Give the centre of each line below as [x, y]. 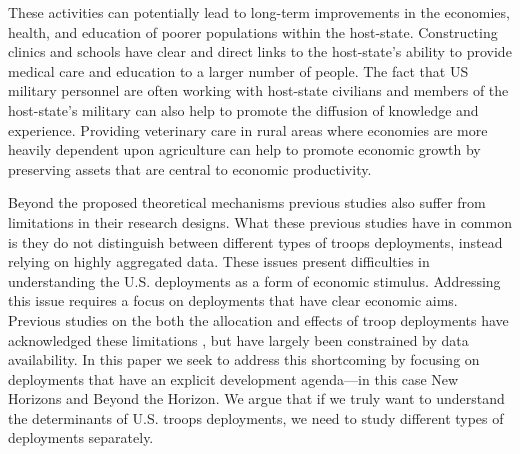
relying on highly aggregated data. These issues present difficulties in [219, 261]
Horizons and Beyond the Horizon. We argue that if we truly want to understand [256, 398]
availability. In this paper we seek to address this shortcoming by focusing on [244, 359]
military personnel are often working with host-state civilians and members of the [258, 90]
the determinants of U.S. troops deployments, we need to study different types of [256, 417]
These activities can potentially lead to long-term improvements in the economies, [259, 12]
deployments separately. [81, 437]
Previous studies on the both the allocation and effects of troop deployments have [258, 319]
